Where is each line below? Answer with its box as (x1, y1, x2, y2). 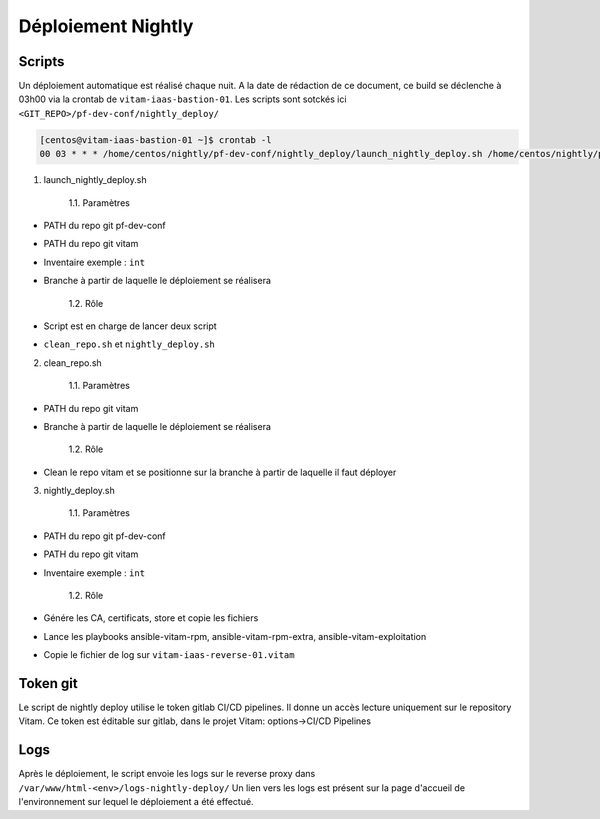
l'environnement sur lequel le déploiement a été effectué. (18, 796, 254, 808)
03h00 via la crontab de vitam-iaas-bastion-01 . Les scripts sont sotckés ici (18, 93, 347, 105)
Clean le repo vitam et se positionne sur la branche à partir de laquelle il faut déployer (43, 466, 397, 478)
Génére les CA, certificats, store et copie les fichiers (43, 612, 259, 624)
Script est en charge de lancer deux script (43, 320, 217, 332)
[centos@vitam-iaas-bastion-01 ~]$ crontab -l (39, 134, 272, 145)
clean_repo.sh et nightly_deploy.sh (43, 338, 215, 350)
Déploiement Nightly (18, 15, 194, 37)
